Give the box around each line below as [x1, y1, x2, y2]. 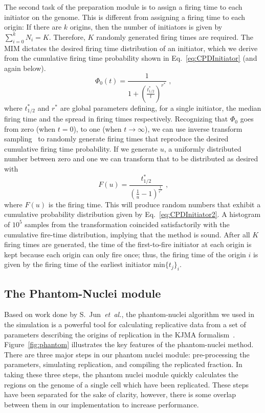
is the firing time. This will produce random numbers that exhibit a [48, 199, 261, 209]
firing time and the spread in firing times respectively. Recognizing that [4, 113, 228, 124]
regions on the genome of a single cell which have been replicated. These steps [4, 379, 249, 390]
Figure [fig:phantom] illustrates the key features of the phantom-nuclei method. [4, 339, 254, 350]
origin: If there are [4, 21, 62, 32]
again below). [4, 62, 46, 73]
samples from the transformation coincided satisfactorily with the [25, 218, 230, 229]
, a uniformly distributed [164, 143, 241, 154]
